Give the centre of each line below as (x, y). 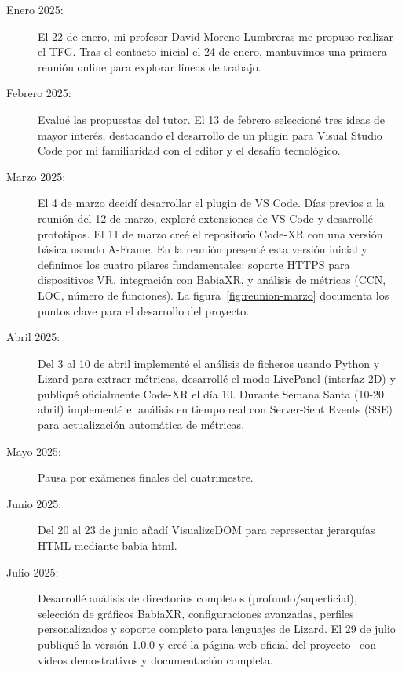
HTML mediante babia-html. (108, 546)
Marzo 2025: (36, 176)
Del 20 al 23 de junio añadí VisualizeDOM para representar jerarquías (206, 530)
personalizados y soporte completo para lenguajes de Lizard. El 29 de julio (217, 629)
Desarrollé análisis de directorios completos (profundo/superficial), (197, 598)
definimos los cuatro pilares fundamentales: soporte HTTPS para (194, 264)
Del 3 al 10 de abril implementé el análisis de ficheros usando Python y (209, 363)
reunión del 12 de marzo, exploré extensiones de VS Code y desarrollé (206, 218)
